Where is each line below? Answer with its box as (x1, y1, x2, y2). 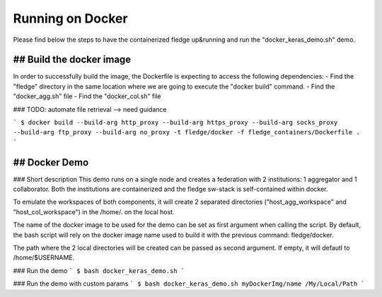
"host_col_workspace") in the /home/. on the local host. (13, 207, 175, 216)
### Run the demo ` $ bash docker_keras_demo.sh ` (13, 266, 185, 275)
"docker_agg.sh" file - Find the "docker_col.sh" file (13, 92, 162, 100)
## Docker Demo (13, 156, 89, 168)
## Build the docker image (13, 54, 132, 66)
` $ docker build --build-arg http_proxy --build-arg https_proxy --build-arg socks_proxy (13, 119, 338, 127)
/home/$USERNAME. (13, 253, 75, 262)
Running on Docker (13, 11, 128, 26)
